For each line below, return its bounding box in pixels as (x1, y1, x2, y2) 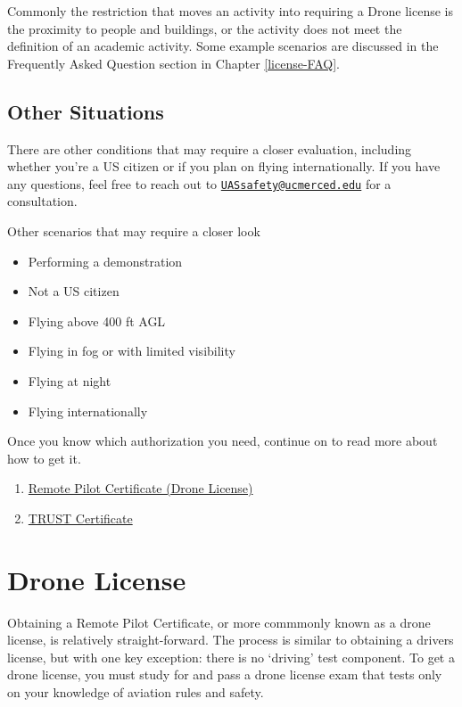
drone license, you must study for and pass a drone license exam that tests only (7, 665, 442, 684)
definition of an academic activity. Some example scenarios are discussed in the (7, 37, 439, 55)
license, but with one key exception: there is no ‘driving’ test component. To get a (7, 647, 455, 666)
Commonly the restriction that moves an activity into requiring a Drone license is (7, 2, 454, 20)
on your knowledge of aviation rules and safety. (7, 683, 264, 702)
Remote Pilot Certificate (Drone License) (28, 479, 253, 497)
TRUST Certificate (28, 508, 133, 527)
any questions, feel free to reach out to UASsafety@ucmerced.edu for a (7, 174, 392, 193)
